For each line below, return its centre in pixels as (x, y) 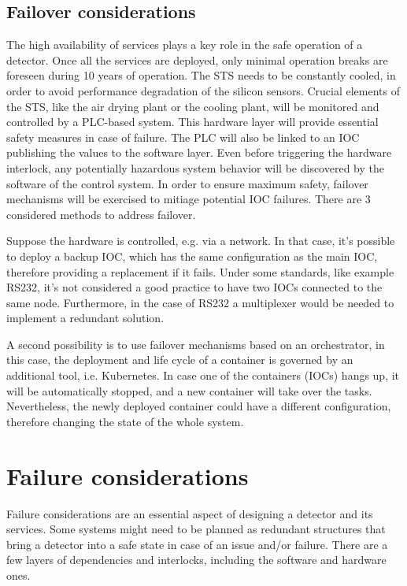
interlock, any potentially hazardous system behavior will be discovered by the (195, 167)
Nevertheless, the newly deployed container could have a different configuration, (199, 406)
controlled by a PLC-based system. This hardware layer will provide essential (192, 122)
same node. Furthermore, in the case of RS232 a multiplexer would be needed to (200, 302)
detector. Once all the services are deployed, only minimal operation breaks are (197, 59)
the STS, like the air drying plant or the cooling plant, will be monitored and (193, 106)
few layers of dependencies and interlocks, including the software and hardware (196, 560)
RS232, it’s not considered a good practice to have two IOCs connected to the (194, 287)
